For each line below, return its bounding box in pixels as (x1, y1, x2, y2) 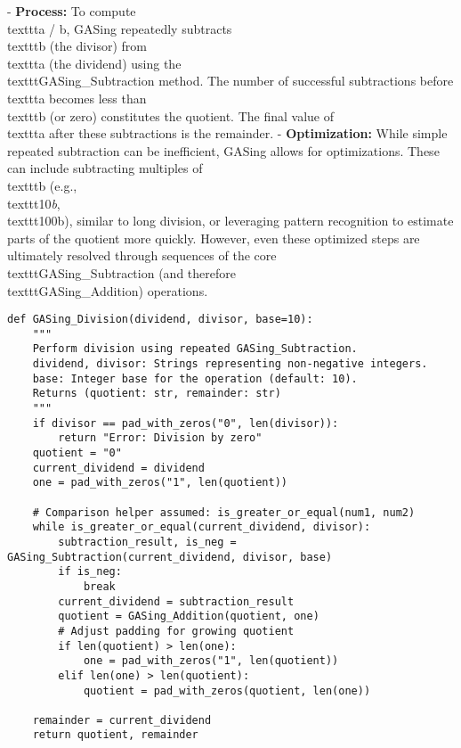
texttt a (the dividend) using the (7, 53, 182, 72)
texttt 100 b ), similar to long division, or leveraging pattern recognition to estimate (7, 211, 454, 230)
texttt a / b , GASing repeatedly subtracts (7, 19, 232, 37)
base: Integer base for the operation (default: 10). (32, 372, 358, 385)
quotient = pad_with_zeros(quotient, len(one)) (83, 684, 371, 697)
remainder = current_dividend (32, 713, 212, 727)
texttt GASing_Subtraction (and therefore (7, 263, 236, 282)
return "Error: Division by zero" (58, 432, 263, 445)
